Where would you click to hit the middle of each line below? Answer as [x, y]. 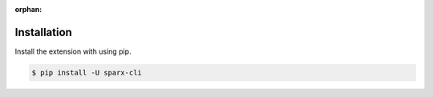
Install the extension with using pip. [73, 51]
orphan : [28, 9]
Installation [43, 32]
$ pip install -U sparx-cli [87, 73]
